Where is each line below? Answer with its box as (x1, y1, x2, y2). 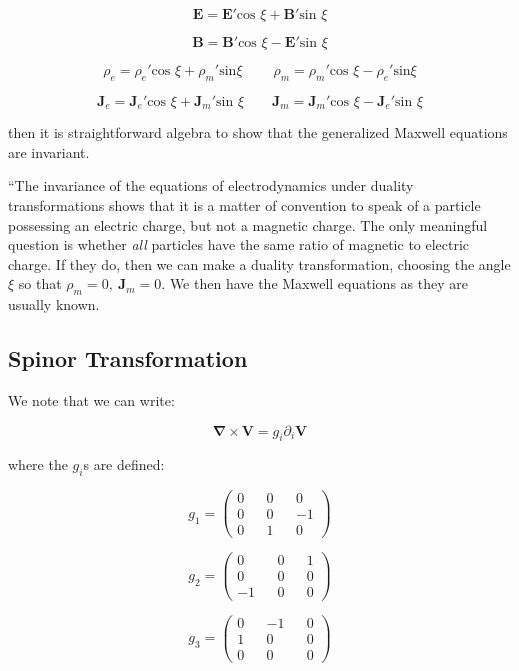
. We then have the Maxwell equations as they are (161, 273, 468, 294)
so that (18, 273, 62, 294)
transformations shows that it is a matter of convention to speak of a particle (8, 195, 481, 216)
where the (8, 454, 68, 475)
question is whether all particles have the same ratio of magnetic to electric (8, 234, 470, 255)
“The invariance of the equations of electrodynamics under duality (8, 175, 414, 196)
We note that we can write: (8, 390, 175, 410)
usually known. (8, 294, 100, 315)
